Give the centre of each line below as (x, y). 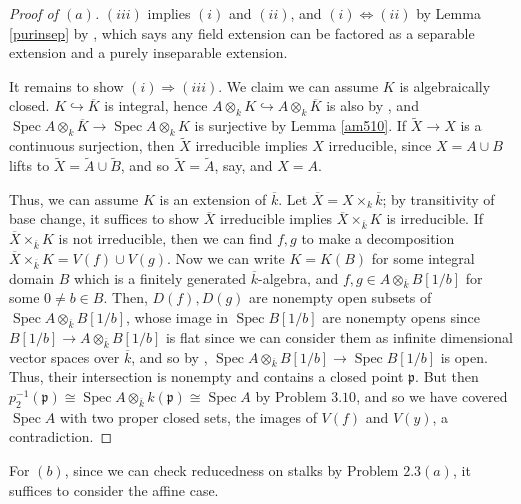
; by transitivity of (438, 198)
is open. (464, 356)
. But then (447, 376)
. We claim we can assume (298, 85)
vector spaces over (64, 356)
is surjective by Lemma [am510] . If (300, 125)
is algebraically (445, 85)
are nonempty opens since (401, 317)
